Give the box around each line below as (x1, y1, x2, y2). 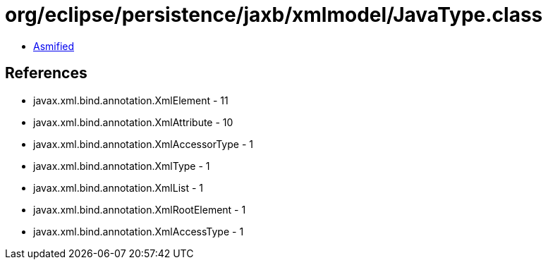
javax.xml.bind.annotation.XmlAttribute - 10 (33, 116, 233, 128)
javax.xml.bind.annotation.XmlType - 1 (33, 159, 210, 172)
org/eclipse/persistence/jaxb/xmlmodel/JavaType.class (5, 3, 543, 27)
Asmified (33, 39, 75, 52)
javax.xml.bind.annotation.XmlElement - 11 (33, 94, 229, 106)
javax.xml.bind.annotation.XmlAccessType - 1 (33, 225, 244, 238)
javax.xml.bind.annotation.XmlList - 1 (33, 181, 204, 194)
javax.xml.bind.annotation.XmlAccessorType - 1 (33, 137, 253, 150)
